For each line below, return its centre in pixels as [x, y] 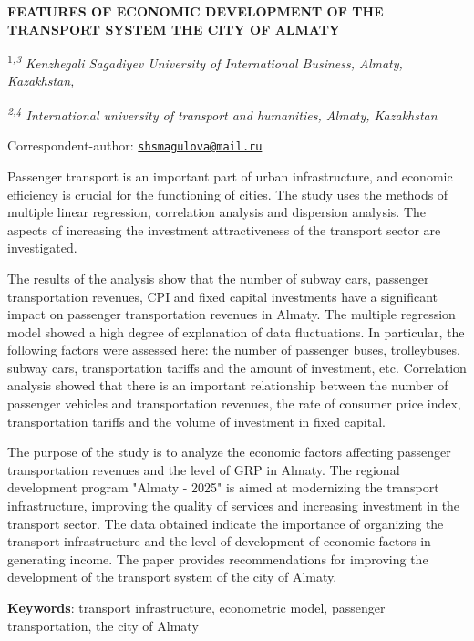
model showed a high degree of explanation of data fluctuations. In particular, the [236, 331]
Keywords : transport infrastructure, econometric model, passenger [196, 607]
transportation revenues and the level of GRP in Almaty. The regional [204, 469]
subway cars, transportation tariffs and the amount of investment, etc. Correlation [237, 367]
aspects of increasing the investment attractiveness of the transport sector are [224, 229]
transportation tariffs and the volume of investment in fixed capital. [196, 421]
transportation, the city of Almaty [103, 625]
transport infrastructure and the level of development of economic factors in [219, 541]
